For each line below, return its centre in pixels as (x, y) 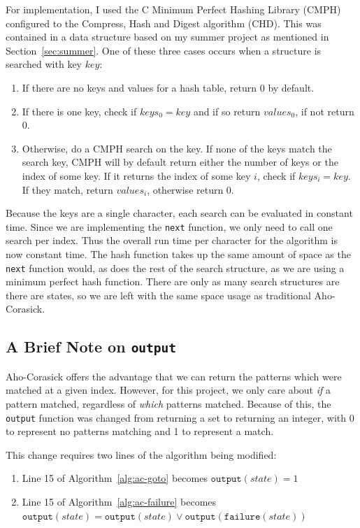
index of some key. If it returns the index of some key (136, 175)
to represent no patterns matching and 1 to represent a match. (140, 431)
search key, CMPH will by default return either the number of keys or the (180, 162)
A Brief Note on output (91, 347)
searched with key (44, 64)
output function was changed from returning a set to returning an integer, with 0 (180, 417)
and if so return (227, 111)
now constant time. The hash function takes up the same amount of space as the (178, 254)
